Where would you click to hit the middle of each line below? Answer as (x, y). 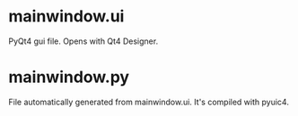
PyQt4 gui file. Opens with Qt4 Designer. (83, 41)
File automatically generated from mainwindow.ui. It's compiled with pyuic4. (149, 102)
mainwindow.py (69, 77)
